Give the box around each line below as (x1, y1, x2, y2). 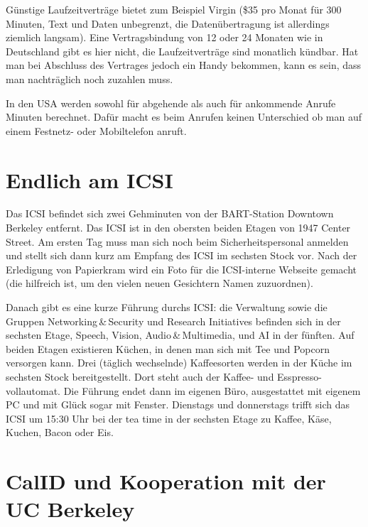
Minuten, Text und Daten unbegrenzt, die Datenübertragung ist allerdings (6, 16, 330, 31)
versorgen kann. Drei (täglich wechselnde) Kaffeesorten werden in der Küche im (6, 355, 352, 370)
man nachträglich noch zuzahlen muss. (6, 71, 173, 86)
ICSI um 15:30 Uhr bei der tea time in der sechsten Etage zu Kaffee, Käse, (6, 411, 332, 425)
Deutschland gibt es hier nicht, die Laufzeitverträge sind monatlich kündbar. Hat (6, 43, 359, 58)
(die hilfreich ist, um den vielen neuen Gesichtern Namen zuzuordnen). (6, 276, 313, 290)
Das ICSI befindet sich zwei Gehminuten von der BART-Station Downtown (6, 206, 334, 221)
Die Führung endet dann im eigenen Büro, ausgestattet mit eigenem (63, 383, 361, 398)
